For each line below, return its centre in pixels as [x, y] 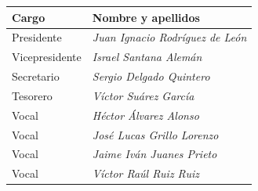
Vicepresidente [47, 57]
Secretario [36, 76]
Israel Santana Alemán [147, 57]
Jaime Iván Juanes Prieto [154, 154]
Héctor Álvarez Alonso [145, 115]
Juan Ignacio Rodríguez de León [169, 37]
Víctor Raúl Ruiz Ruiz [146, 173]
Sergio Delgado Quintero [151, 76]
